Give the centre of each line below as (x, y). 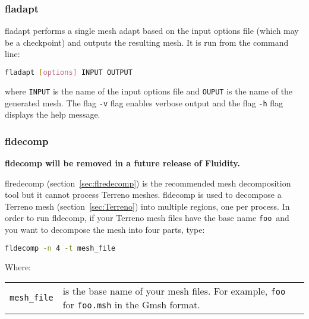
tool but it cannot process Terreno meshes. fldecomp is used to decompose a (143, 195)
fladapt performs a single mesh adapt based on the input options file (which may (152, 31)
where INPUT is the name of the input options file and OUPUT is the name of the (149, 91)
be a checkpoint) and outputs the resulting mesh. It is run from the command (147, 42)
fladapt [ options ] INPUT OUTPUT (69, 72)
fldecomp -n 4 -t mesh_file (60, 248)
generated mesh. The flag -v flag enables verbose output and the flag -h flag (144, 102)
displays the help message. (53, 114)
